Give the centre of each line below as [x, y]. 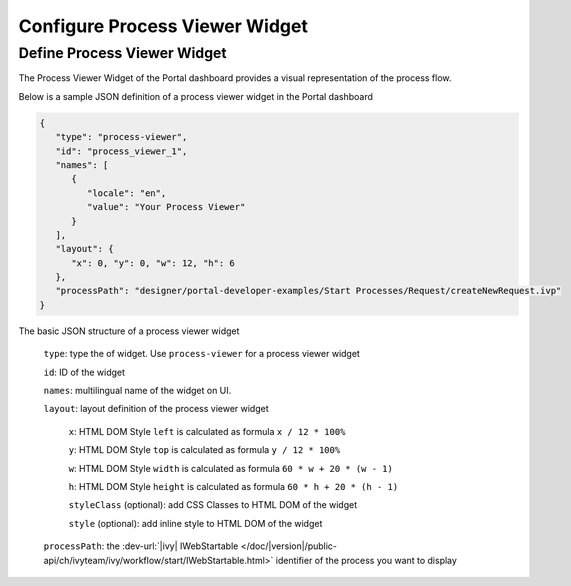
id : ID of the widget [84, 372]
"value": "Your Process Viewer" [166, 207]
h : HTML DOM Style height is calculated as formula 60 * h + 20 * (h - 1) [233, 486]
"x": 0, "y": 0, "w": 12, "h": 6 [153, 263]
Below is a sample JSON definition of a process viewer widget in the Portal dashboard [196, 96]
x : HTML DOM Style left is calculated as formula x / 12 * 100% [207, 431]
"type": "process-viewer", [121, 137]
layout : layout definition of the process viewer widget [156, 409]
